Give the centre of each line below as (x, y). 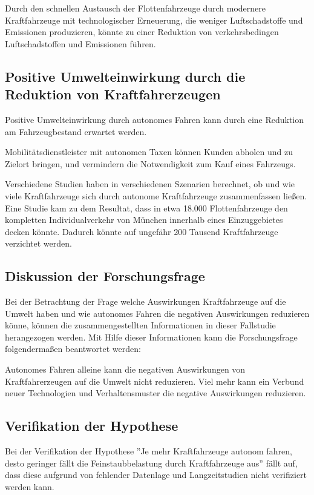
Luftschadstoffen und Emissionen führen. (80, 43)
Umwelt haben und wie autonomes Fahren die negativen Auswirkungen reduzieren (157, 313)
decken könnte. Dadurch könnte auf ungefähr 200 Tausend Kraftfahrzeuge (142, 231)
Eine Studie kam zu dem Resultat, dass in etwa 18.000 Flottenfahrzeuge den (146, 208)
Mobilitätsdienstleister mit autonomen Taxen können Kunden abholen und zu (149, 152)
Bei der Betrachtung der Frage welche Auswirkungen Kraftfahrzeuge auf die (146, 301)
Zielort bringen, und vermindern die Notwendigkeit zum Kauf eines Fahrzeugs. (150, 163)
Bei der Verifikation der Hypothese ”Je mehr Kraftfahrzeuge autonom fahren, (149, 451)
